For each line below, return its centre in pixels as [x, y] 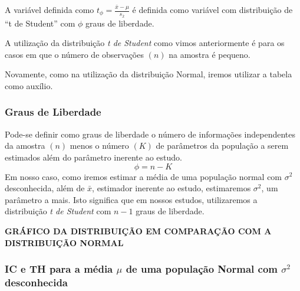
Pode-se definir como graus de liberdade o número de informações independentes [150, 134]
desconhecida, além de [45, 188]
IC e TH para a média [59, 269]
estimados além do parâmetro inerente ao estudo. [93, 157]
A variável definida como [50, 9]
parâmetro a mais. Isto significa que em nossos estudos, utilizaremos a [131, 199]
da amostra [25, 145]
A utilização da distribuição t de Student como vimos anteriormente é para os [145, 43]
